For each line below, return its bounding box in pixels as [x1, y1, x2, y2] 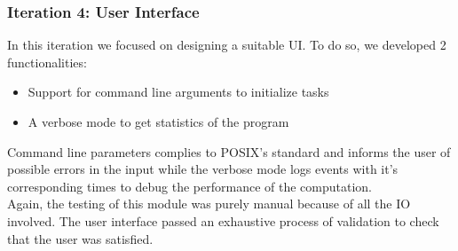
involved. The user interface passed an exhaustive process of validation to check [7, 211, 439, 230]
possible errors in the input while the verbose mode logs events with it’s [7, 160, 399, 178]
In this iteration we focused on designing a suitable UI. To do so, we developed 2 [7, 35, 446, 54]
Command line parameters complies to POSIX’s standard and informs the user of [7, 142, 451, 161]
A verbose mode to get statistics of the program [28, 113, 289, 130]
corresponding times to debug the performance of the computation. [7, 176, 372, 195]
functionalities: [7, 52, 87, 71]
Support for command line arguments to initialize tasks [28, 82, 329, 101]
